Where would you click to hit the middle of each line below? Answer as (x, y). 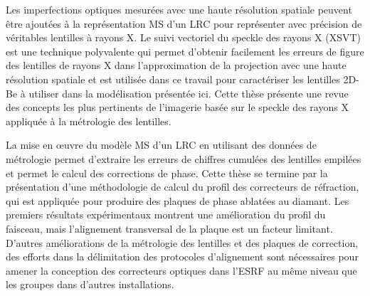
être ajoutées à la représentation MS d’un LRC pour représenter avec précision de (184, 23)
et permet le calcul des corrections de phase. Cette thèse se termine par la (167, 173)
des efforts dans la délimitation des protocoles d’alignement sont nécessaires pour (182, 257)
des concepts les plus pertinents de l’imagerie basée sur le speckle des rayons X (177, 107)
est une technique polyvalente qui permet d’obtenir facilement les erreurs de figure (185, 51)
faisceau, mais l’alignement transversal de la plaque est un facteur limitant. (169, 228)
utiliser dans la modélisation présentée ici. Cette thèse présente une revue (189, 93)
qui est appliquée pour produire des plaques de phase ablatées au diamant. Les (178, 200)
